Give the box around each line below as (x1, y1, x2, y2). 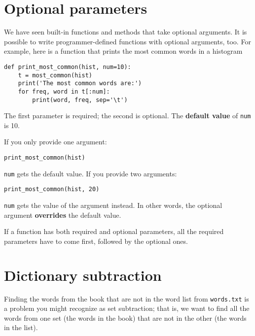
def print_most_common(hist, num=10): (4, 63, 131, 70)
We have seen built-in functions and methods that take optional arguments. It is (4, 27, 247, 37)
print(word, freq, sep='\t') (32, 96, 128, 103)
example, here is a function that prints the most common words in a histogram (4, 46, 243, 56)
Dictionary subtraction (4, 265, 162, 285)
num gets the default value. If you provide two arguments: (4, 168, 177, 178)
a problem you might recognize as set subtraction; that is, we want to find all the (4, 303, 250, 313)
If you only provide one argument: (4, 136, 107, 147)
